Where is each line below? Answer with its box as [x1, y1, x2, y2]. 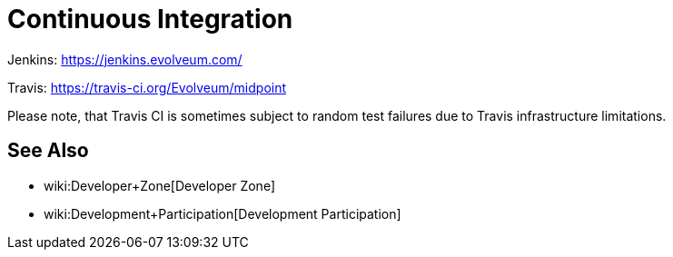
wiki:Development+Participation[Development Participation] [44, 205, 401, 222]
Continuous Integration [7, 4, 293, 35]
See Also [7, 139, 89, 163]
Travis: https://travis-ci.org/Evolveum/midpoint [7, 79, 287, 95]
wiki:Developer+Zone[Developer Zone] [44, 177, 276, 193]
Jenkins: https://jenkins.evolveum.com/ [7, 51, 242, 67]
